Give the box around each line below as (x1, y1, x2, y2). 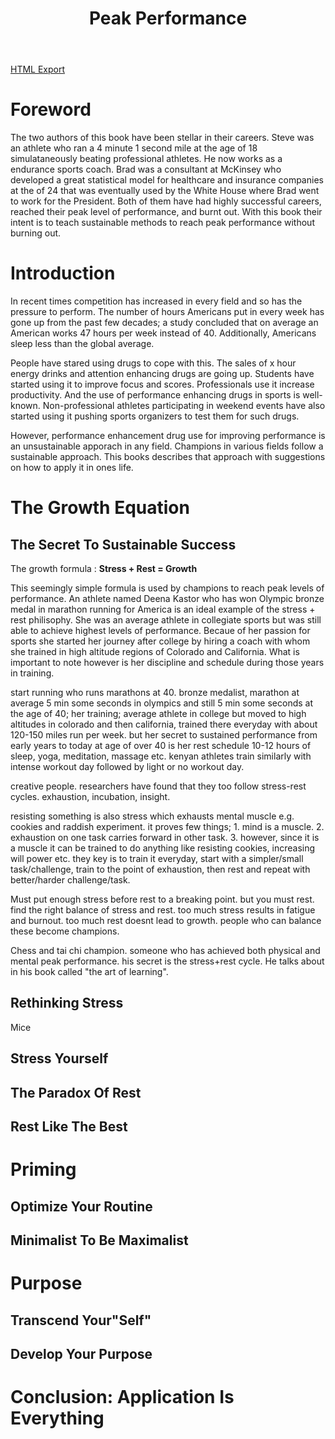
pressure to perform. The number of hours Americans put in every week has (10, 306, 325, 318)
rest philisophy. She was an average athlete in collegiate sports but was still (10, 614, 322, 626)
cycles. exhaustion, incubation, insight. (10, 791, 171, 803)
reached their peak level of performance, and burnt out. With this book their (10, 206, 323, 218)
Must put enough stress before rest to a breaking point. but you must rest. (10, 893, 315, 906)
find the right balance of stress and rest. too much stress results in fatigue (10, 904, 316, 916)
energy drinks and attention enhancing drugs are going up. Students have (10, 368, 315, 380)
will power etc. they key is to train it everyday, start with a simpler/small (10, 853, 304, 865)
